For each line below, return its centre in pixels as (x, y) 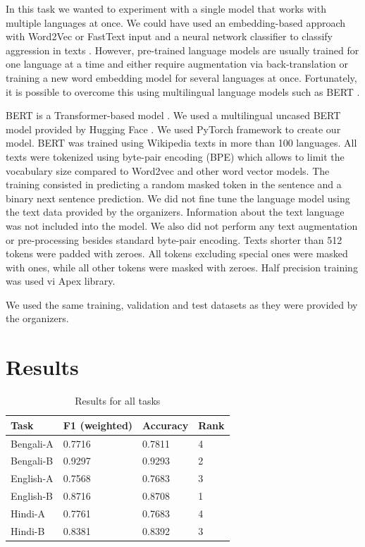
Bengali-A (32, 443)
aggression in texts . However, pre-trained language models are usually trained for (182, 50)
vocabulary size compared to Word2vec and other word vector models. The (168, 170)
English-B (32, 496)
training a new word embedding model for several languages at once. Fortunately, (181, 77)
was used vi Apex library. (61, 281)
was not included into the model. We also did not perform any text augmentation (182, 225)
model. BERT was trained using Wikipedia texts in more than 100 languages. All (181, 143)
